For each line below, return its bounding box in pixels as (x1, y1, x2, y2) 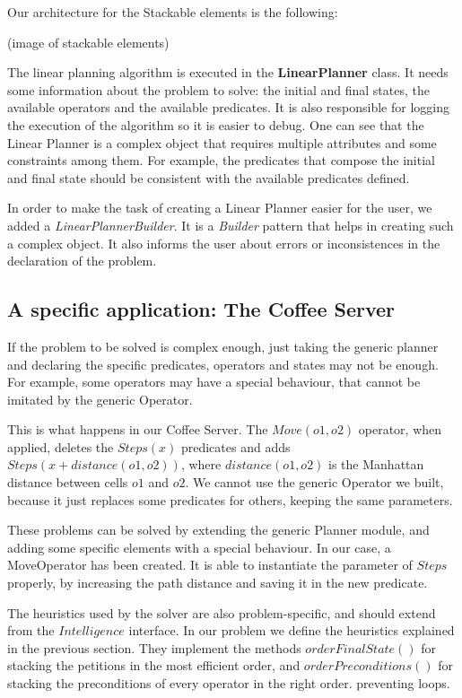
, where (180, 455, 222, 474)
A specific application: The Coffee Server (7, 295, 396, 323)
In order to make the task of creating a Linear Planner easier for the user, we (7, 198, 432, 217)
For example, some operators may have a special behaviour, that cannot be (7, 372, 421, 391)
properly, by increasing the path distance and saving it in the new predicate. (7, 573, 428, 592)
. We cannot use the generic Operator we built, (185, 473, 444, 492)
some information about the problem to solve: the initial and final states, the (7, 80, 430, 99)
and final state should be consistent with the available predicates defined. (7, 168, 410, 187)
